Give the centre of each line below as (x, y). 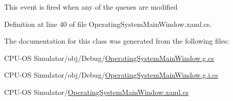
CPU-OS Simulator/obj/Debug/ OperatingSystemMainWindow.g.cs (109, 58)
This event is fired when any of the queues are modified (91, 7)
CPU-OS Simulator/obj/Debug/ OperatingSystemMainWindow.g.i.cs (111, 75)
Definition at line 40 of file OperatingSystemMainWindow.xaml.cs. (108, 24)
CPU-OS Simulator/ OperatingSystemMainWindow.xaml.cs (96, 92)
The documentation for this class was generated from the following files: (117, 41)
